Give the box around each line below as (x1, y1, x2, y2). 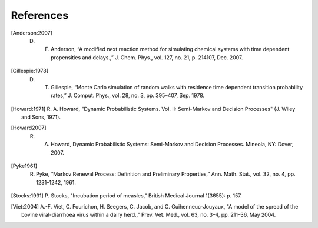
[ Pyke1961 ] (11, 162, 38, 170)
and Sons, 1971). (21, 113, 61, 120)
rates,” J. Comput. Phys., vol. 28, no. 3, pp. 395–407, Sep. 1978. (51, 92, 205, 99)
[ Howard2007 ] (11, 124, 47, 132)
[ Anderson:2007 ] (11, 29, 53, 36)
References (11, 9, 69, 22)
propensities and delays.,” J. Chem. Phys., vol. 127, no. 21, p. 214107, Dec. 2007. (51, 53, 243, 61)
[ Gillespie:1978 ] (11, 68, 49, 75)
